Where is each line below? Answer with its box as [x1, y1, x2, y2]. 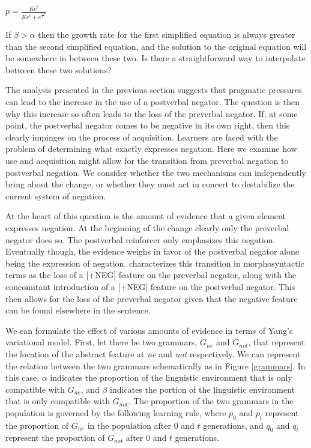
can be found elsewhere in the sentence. [5, 304, 151, 316]
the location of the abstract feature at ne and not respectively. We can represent [5, 347, 301, 360]
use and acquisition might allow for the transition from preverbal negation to [5, 154, 289, 166]
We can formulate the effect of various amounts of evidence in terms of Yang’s [5, 324, 293, 336]
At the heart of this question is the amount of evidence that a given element [5, 210, 286, 222]
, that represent [248, 336, 305, 348]
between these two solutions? [5, 63, 112, 76]
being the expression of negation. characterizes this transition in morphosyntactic [5, 256, 304, 269]
